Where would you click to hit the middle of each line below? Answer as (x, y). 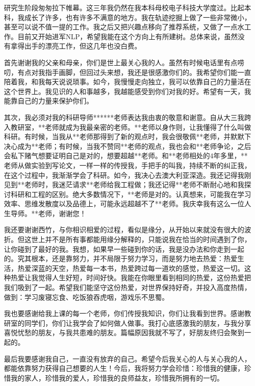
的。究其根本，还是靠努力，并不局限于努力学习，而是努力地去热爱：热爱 (121, 258)
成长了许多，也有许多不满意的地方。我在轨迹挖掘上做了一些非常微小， (138, 17)
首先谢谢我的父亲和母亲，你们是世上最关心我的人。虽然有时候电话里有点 (121, 62)
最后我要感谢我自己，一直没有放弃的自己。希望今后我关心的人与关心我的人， (127, 358)
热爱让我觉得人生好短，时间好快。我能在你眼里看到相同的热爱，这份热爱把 (131, 277)
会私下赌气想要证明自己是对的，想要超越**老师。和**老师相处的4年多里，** (126, 156)
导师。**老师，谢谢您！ (48, 213)
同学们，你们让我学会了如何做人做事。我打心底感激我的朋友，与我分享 (138, 323)
